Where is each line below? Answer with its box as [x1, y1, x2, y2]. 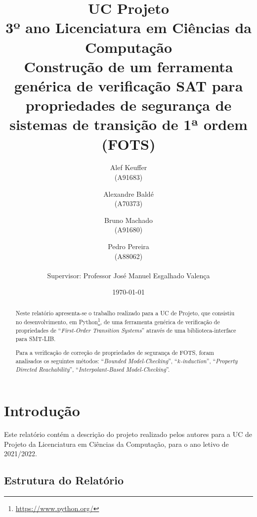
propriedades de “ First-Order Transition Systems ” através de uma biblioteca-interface [15, 326, 236, 335]
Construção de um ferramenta [24, 56, 233, 76]
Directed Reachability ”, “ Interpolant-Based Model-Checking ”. [15, 365, 170, 373]
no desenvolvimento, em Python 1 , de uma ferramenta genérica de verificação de [15, 316, 220, 326]
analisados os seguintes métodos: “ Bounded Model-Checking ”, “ [15, 356, 177, 365]
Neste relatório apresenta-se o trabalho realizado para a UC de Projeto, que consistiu [15, 308, 235, 317]
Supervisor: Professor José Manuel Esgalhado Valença [47, 270, 210, 280]
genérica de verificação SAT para [14, 75, 243, 95]
